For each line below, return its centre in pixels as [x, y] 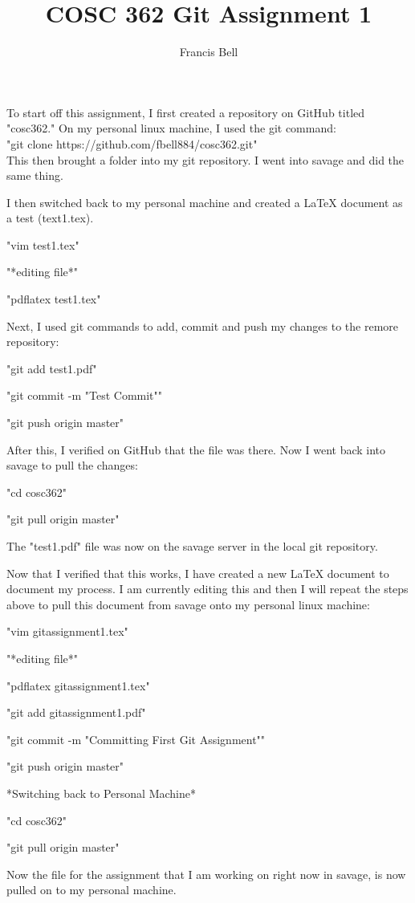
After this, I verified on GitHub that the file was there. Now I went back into [196, 449]
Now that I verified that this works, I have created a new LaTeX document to [198, 573]
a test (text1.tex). [50, 218]
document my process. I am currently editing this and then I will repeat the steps [207, 589]
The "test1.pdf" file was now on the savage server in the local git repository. [192, 546]
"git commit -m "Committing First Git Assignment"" [136, 739]
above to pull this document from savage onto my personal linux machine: [188, 604]
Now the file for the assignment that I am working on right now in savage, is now [206, 874]
